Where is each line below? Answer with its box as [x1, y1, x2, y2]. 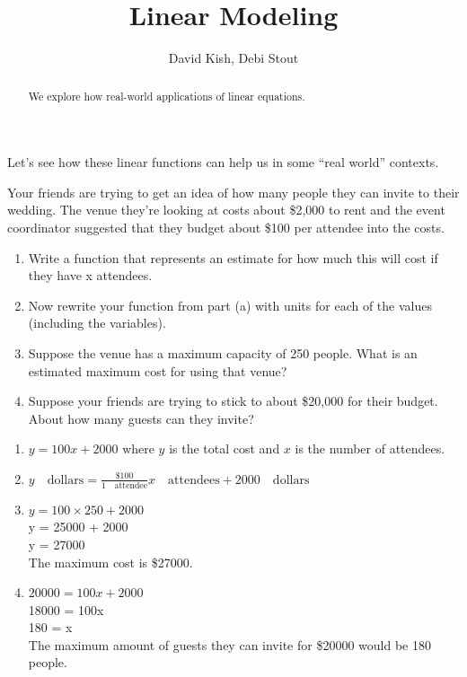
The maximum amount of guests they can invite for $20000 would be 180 [28, 635, 431, 654]
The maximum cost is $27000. [28, 552, 193, 571]
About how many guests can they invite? [28, 409, 254, 427]
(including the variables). [28, 313, 166, 332]
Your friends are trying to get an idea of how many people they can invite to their [7, 182, 460, 201]
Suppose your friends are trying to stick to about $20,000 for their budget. [28, 391, 438, 410]
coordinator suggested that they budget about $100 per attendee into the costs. [7, 217, 445, 236]
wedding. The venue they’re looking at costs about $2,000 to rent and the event [7, 200, 445, 219]
